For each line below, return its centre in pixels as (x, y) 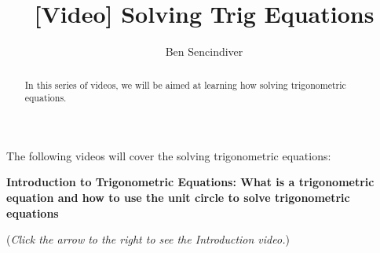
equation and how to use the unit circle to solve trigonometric (178, 198)
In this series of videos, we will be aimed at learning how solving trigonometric (185, 84)
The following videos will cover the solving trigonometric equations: (169, 155)
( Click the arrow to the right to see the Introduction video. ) (148, 239)
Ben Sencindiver (204, 51)
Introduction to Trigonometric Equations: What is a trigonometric (190, 182)
